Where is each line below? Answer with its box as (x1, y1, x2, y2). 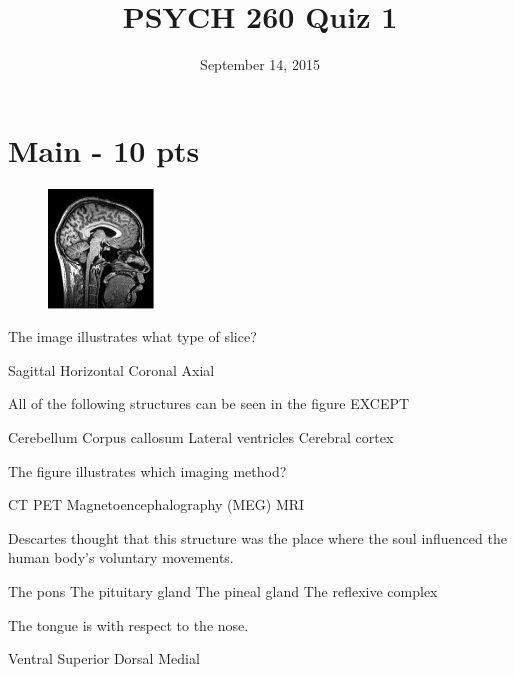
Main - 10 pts (8, 129, 200, 170)
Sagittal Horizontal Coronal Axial (8, 359, 215, 380)
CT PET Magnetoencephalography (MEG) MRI (8, 494, 305, 515)
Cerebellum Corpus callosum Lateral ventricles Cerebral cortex (8, 427, 394, 448)
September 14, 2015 (200, 54, 320, 75)
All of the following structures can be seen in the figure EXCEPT (8, 393, 410, 414)
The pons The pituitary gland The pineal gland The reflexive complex (8, 581, 438, 602)
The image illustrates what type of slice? (8, 326, 257, 347)
